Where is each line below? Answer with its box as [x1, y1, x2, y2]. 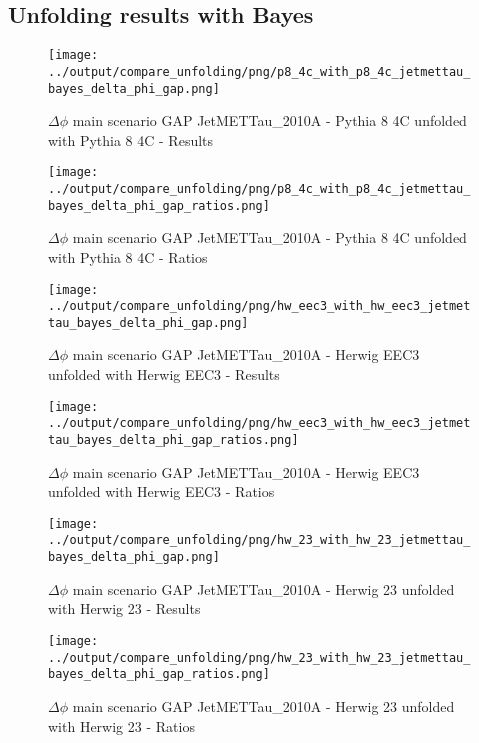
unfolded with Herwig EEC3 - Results [48, 364, 280, 385]
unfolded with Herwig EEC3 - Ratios [48, 481, 275, 502]
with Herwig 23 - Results [48, 598, 201, 619]
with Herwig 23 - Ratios [48, 715, 195, 736]
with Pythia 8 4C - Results [48, 129, 214, 150]
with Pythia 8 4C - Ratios [48, 246, 208, 267]
